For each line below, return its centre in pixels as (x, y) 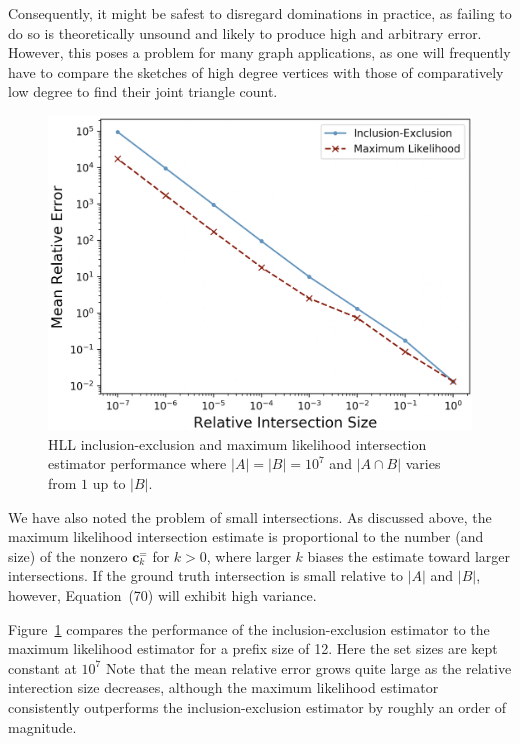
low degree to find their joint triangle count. (143, 91)
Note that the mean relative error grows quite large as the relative (308, 667)
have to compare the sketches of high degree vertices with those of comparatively (256, 71)
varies (423, 463)
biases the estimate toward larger (409, 555)
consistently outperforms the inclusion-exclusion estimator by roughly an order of (257, 706)
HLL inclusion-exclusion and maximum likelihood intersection (237, 443)
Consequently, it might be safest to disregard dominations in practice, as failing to (260, 13)
